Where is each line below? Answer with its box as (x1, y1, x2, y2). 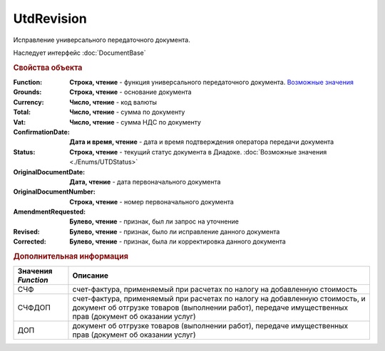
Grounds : (13, 88, 42, 96)
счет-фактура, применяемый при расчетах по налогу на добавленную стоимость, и (72, 294, 366, 304)
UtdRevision (13, 11, 87, 26)
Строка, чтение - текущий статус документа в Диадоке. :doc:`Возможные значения (69, 147, 327, 156)
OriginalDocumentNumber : (13, 187, 96, 196)
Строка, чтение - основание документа (69, 88, 192, 96)
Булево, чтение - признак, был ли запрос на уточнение (69, 217, 239, 226)
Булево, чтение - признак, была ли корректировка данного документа (69, 237, 287, 246)
